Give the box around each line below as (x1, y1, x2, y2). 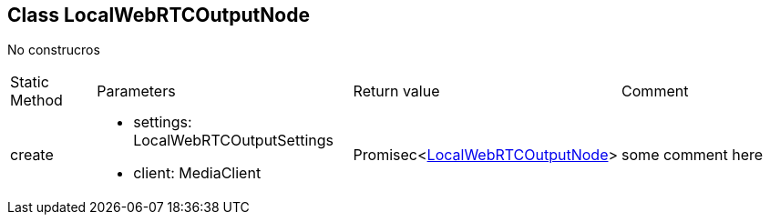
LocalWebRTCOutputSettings (133, 131, 334, 150)
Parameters (97, 82, 176, 101)
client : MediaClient (133, 164, 262, 183)
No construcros (7, 42, 100, 58)
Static (10, 73, 49, 92)
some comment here (621, 146, 764, 165)
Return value (353, 82, 440, 101)
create (10, 146, 54, 165)
